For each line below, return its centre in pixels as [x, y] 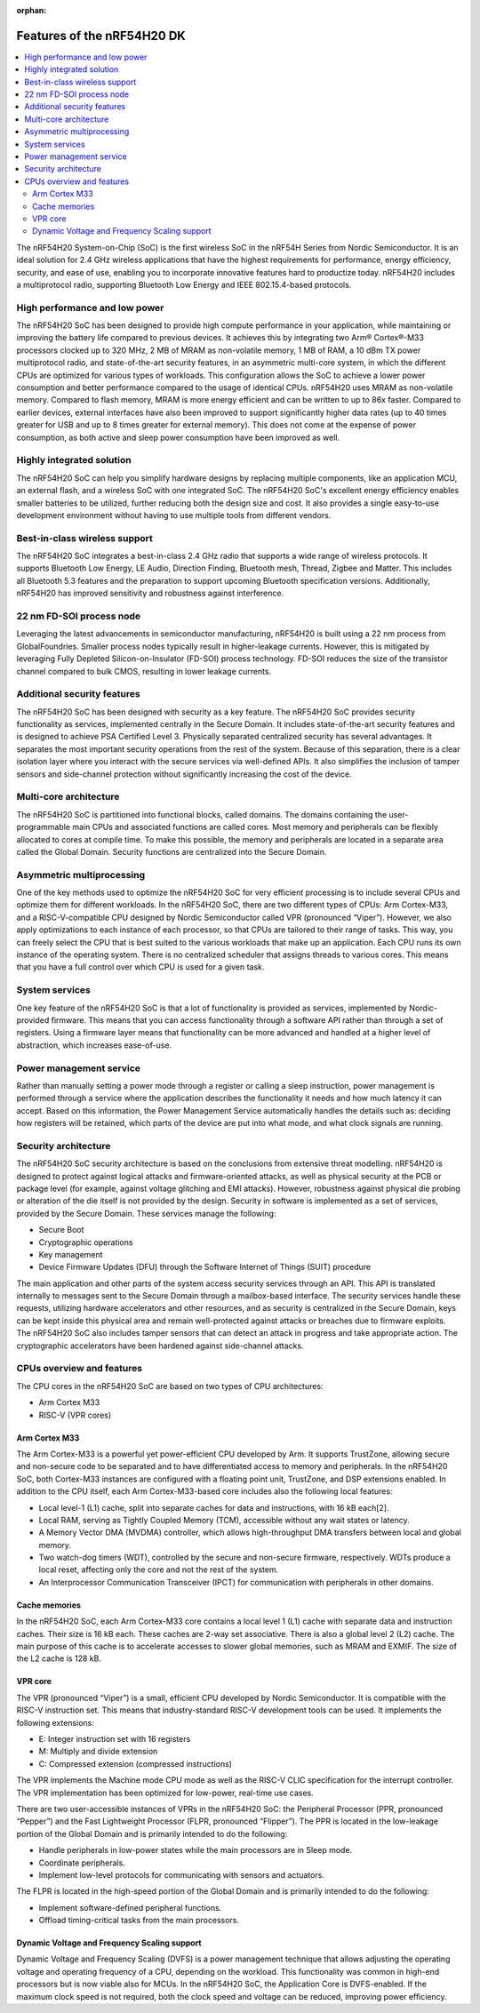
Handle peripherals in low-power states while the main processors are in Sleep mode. [196, 1850]
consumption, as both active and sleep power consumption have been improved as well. [178, 437]
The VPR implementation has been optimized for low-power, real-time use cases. [165, 1793]
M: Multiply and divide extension [98, 1752]
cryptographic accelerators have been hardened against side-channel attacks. [160, 1346]
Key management [71, 1254]
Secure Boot [61, 1230]
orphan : [32, 10]
